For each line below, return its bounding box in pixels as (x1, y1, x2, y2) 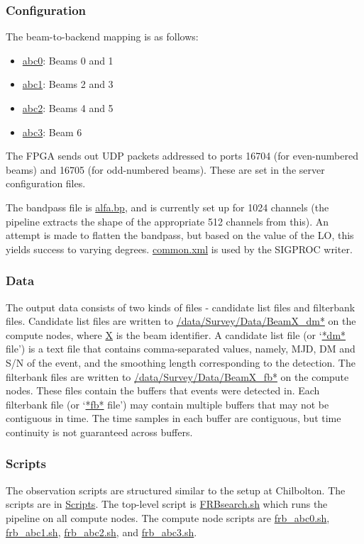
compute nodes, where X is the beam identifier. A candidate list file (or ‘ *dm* (6, 327, 346, 342)
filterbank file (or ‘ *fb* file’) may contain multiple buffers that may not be (6, 396, 329, 411)
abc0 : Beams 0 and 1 (22, 52, 114, 67)
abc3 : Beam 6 (22, 124, 82, 139)
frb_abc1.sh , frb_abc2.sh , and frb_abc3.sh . (6, 524, 197, 539)
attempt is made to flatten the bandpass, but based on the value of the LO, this (6, 228, 354, 243)
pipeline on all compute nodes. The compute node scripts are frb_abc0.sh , (6, 510, 330, 525)
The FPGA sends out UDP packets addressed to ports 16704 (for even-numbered (6, 148, 358, 163)
